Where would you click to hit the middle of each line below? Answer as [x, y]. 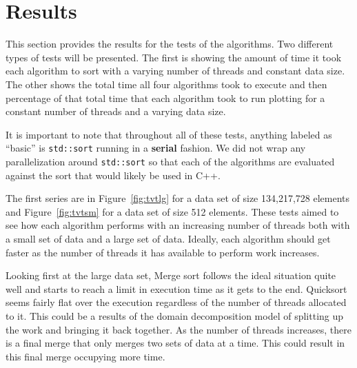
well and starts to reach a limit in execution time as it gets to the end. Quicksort [176, 288]
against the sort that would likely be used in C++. [113, 175]
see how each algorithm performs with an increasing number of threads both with [178, 225]
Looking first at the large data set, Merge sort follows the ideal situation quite [171, 275]
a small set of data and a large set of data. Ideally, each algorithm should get [168, 238]
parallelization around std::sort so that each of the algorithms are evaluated [170, 161]
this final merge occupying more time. [85, 356]
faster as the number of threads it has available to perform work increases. [163, 252]
